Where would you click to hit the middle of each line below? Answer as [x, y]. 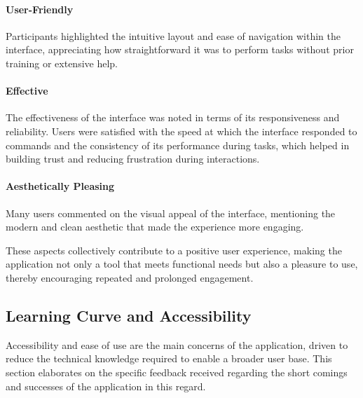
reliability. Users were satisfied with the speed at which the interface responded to [181, 131]
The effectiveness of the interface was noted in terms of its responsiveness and [173, 117]
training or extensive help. [62, 63]
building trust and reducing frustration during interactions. [133, 159]
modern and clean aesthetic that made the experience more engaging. [155, 227]
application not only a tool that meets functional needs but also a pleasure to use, [182, 264]
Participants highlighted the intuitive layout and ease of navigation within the [173, 35]
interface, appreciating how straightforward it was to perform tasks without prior [180, 49]
